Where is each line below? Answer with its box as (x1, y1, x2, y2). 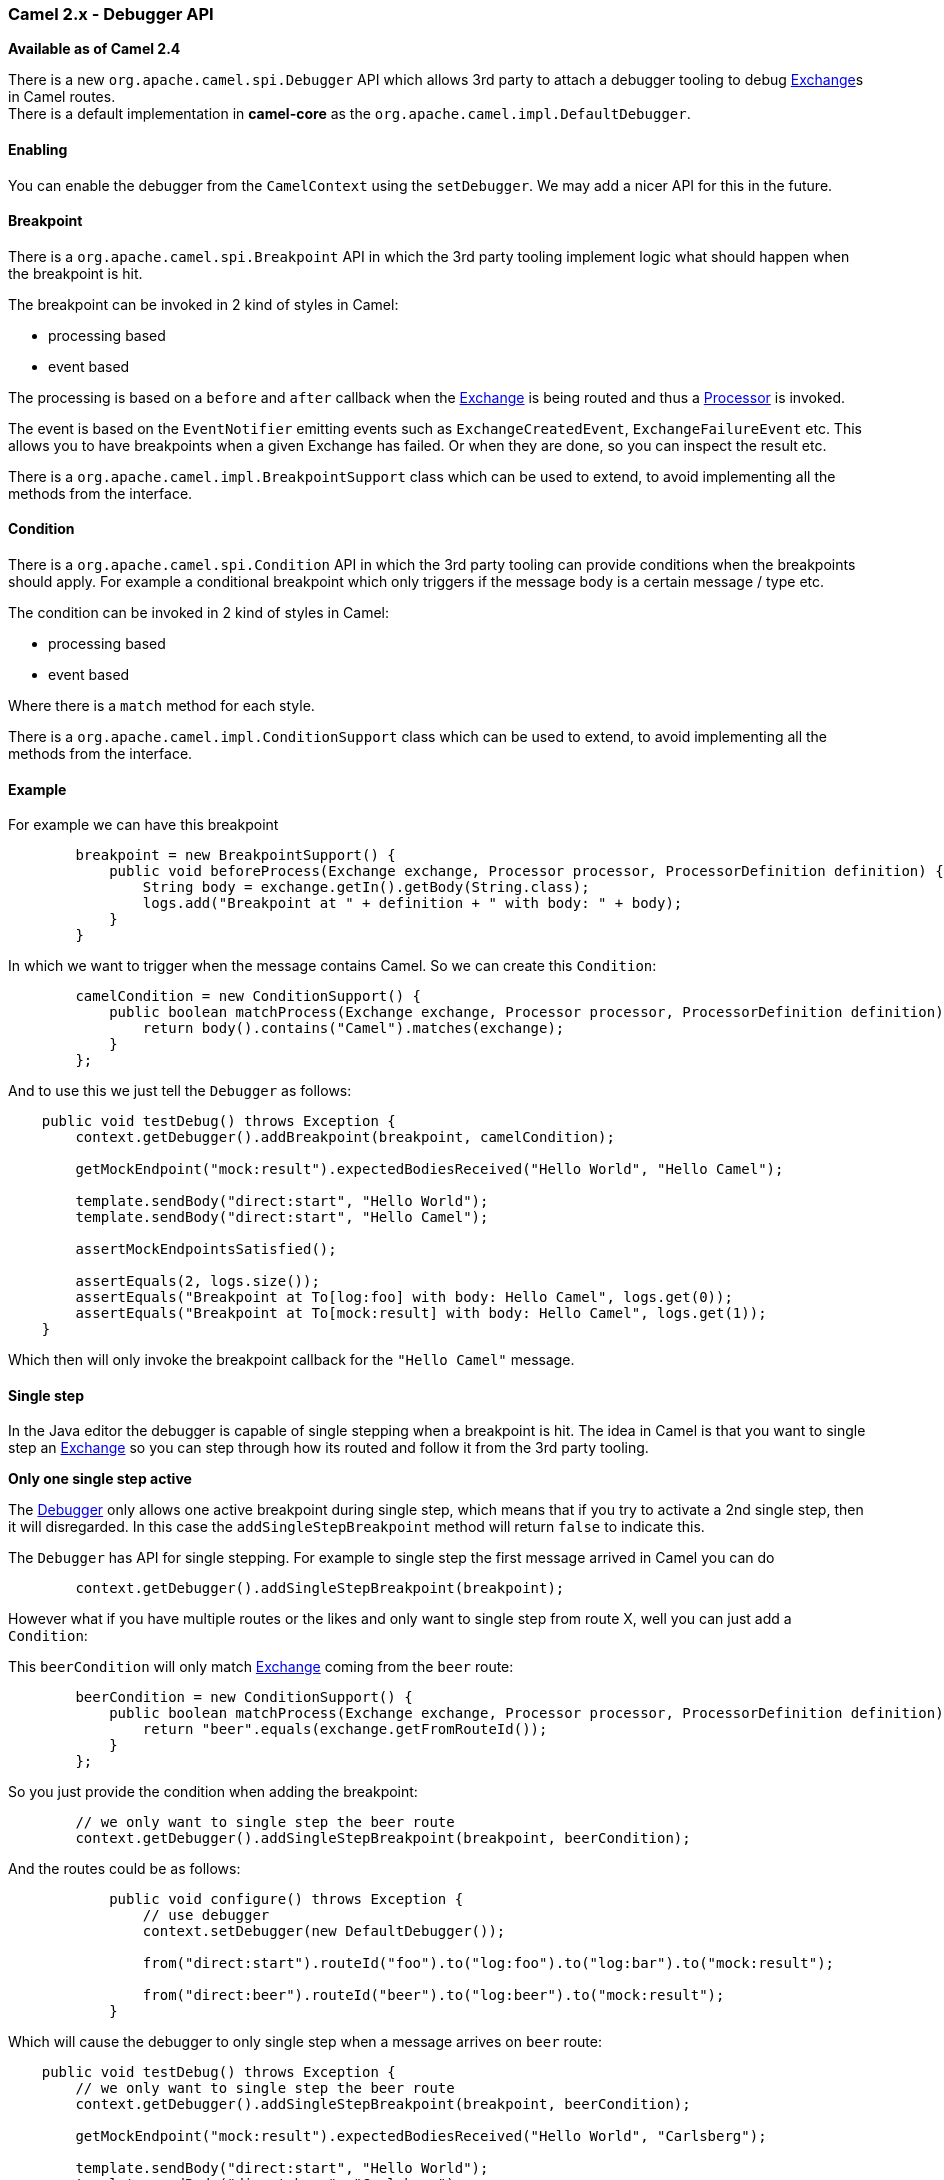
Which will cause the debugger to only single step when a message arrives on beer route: (8, 2033, 602, 2051)
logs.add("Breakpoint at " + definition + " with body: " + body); (142, 895, 683, 912)
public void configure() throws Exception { (109, 1891, 464, 1908)
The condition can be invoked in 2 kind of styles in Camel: (8, 604, 390, 622)
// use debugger (142, 1907, 270, 1924)
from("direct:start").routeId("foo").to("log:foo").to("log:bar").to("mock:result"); (142, 1955, 835, 1972)
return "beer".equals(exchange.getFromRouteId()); (142, 1721, 548, 1738)
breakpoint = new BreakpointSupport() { (75, 847, 396, 864)
